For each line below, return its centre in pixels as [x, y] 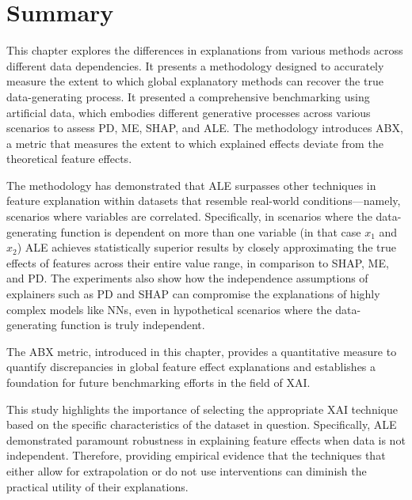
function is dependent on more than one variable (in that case [211, 231]
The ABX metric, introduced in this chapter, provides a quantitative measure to [202, 351]
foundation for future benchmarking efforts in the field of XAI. [158, 382]
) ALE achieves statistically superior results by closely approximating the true [206, 247]
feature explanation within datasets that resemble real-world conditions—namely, [204, 201]
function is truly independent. [133, 325]
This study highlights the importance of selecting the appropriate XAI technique [202, 409]
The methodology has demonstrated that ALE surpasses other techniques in [191, 185]
